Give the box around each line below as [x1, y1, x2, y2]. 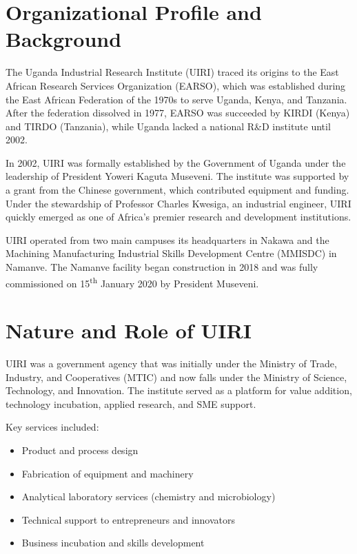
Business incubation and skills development [21, 535, 205, 550]
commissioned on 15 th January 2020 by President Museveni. [6, 274, 259, 290]
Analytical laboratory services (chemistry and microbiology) [21, 489, 276, 504]
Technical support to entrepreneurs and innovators [21, 512, 236, 526]
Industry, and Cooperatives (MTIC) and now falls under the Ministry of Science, [6, 369, 347, 384]
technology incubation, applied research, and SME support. [6, 396, 256, 411]
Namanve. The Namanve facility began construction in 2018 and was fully [6, 260, 318, 274]
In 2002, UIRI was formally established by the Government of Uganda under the [6, 155, 346, 170]
